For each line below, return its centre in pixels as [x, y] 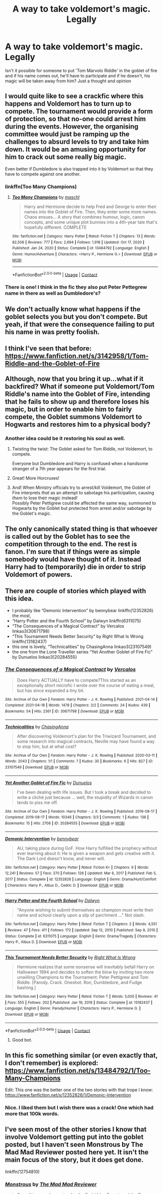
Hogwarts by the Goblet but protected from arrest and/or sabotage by [82, 508]
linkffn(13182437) [29, 641]
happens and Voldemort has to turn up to [68, 104]
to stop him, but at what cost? [47, 746]
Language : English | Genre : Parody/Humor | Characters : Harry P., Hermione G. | [73, 1008]
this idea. [19, 599]
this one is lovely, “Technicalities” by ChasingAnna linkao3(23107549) [82, 647]
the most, [22, 616]
